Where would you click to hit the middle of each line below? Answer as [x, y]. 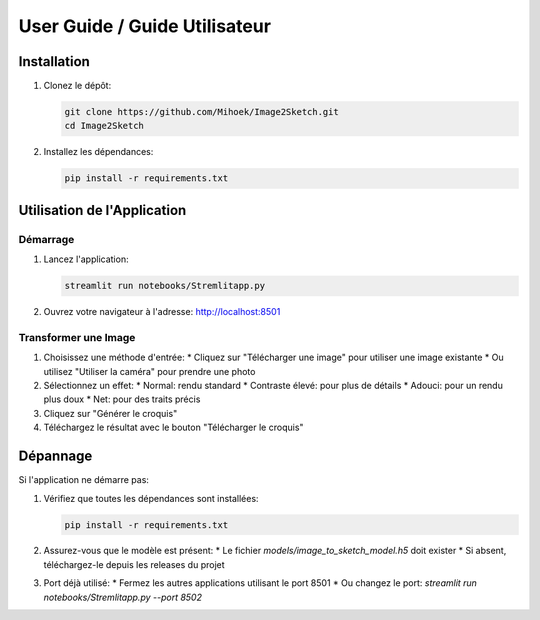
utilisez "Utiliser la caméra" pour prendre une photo [149, 371]
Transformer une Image [77, 337]
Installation [54, 61]
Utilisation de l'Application [102, 210]
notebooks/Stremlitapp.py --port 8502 [122, 597]
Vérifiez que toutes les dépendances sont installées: [151, 498]
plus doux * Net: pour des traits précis [122, 399]
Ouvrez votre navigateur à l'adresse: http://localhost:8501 [162, 312]
